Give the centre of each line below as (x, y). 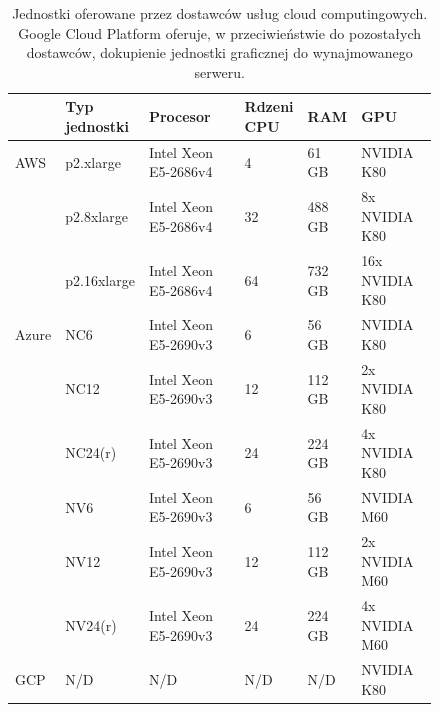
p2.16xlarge (100, 279)
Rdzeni (269, 106)
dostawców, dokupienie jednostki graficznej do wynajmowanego (219, 52)
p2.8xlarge (96, 215)
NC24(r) (91, 452)
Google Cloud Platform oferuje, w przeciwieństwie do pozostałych (220, 32)
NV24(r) (91, 624)
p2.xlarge (93, 161)
